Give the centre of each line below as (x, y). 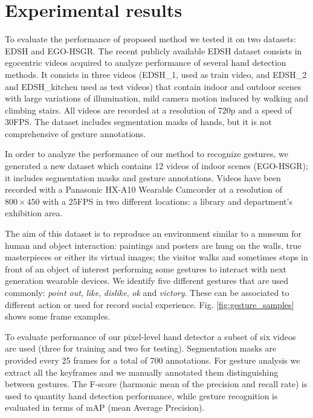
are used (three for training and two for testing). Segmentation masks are (141, 348)
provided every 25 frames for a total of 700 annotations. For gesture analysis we (153, 360)
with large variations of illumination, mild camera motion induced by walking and (156, 98)
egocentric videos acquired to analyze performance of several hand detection (146, 63)
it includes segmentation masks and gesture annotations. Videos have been (143, 177)
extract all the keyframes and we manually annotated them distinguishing (142, 372)
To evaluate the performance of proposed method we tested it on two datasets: (150, 39)
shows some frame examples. (58, 316)
